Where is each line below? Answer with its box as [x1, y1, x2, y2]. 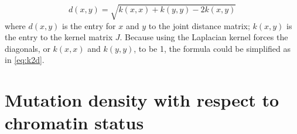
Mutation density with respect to [5, 88, 279, 112]
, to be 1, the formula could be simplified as [134, 42, 291, 54]
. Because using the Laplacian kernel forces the [120, 31, 288, 43]
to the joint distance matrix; [148, 19, 250, 31]
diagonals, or [5, 42, 50, 54]
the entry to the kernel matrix [5, 31, 113, 43]
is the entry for [62, 19, 116, 31]
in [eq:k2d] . [5, 54, 45, 66]
